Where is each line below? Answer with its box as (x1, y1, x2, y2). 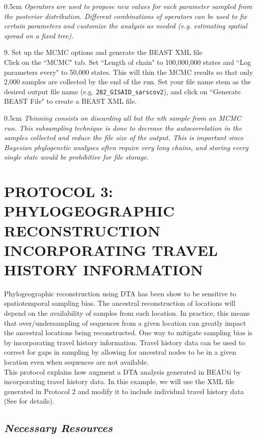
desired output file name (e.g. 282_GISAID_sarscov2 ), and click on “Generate (4, 86, 241, 96)
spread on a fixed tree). (4, 30, 74, 40)
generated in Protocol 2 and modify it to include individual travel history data (4, 386, 244, 396)
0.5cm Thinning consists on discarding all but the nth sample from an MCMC (4, 113, 242, 123)
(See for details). (4, 396, 54, 406)
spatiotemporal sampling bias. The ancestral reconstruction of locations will (4, 298, 236, 308)
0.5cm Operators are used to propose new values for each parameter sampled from (4, 1, 253, 11)
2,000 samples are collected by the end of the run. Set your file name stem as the (4, 76, 251, 87)
